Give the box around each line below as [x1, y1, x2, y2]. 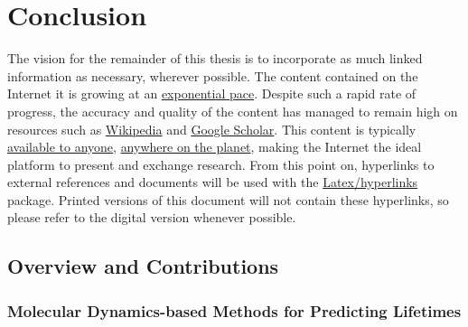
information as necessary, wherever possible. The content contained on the [7, 66, 418, 85]
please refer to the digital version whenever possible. [7, 208, 296, 227]
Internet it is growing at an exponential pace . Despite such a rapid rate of [7, 84, 417, 103]
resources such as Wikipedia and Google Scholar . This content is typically [7, 119, 417, 138]
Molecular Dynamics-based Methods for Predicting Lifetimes [7, 299, 462, 322]
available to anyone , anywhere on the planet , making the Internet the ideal [7, 137, 422, 156]
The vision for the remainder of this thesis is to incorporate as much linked [7, 49, 423, 68]
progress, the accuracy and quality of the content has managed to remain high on [7, 101, 458, 120]
